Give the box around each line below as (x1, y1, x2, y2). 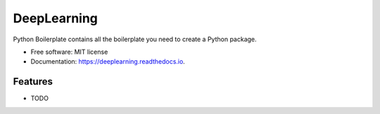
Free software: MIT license (30, 48, 108, 56)
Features (13, 76, 53, 87)
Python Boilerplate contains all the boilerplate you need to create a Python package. (13, 35, 257, 43)
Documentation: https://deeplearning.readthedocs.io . (30, 57, 186, 66)
